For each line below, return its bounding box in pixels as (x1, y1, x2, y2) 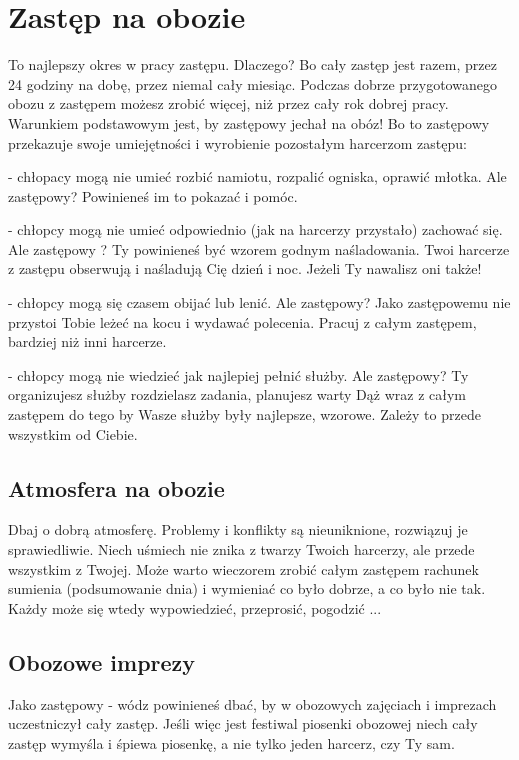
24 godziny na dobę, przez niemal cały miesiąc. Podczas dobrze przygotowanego (8, 73, 497, 94)
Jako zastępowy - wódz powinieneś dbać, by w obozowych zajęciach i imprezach (8, 693, 497, 714)
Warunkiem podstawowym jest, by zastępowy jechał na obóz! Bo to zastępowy (8, 112, 490, 133)
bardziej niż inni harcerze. (8, 331, 167, 352)
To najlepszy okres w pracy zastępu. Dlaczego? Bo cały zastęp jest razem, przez (8, 54, 497, 75)
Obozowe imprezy (8, 646, 196, 677)
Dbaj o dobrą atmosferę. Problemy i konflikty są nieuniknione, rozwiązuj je (8, 519, 468, 540)
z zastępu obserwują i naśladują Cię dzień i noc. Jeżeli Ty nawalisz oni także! (8, 258, 482, 279)
